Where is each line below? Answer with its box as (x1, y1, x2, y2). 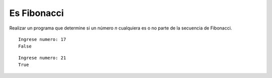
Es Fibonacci (9, 7, 64, 18)
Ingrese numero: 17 (18, 36, 66, 42)
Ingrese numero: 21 (18, 55, 66, 60)
